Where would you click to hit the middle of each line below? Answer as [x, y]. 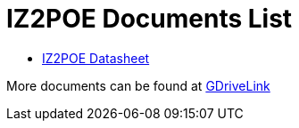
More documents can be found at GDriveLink [138, 85]
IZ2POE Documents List [149, 19]
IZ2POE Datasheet [96, 58]
